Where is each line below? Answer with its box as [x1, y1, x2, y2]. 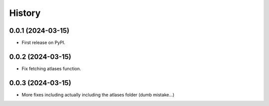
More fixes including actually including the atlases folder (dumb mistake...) [21, 92, 174, 98]
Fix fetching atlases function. [21, 65, 82, 72]
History [9, 7, 41, 18]
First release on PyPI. [21, 40, 66, 46]
